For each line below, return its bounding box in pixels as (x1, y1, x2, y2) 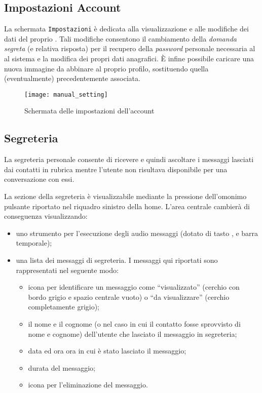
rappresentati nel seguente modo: (16, 264, 119, 275)
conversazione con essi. (4, 174, 74, 184)
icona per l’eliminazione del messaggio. (28, 379, 148, 390)
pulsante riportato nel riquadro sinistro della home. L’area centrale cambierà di (4, 201, 250, 211)
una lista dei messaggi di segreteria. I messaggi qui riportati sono (16, 255, 218, 265)
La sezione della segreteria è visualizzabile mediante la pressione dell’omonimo (4, 191, 247, 202)
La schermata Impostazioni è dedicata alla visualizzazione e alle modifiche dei (4, 23, 249, 34)
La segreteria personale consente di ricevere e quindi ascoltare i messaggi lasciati (4, 154, 254, 165)
